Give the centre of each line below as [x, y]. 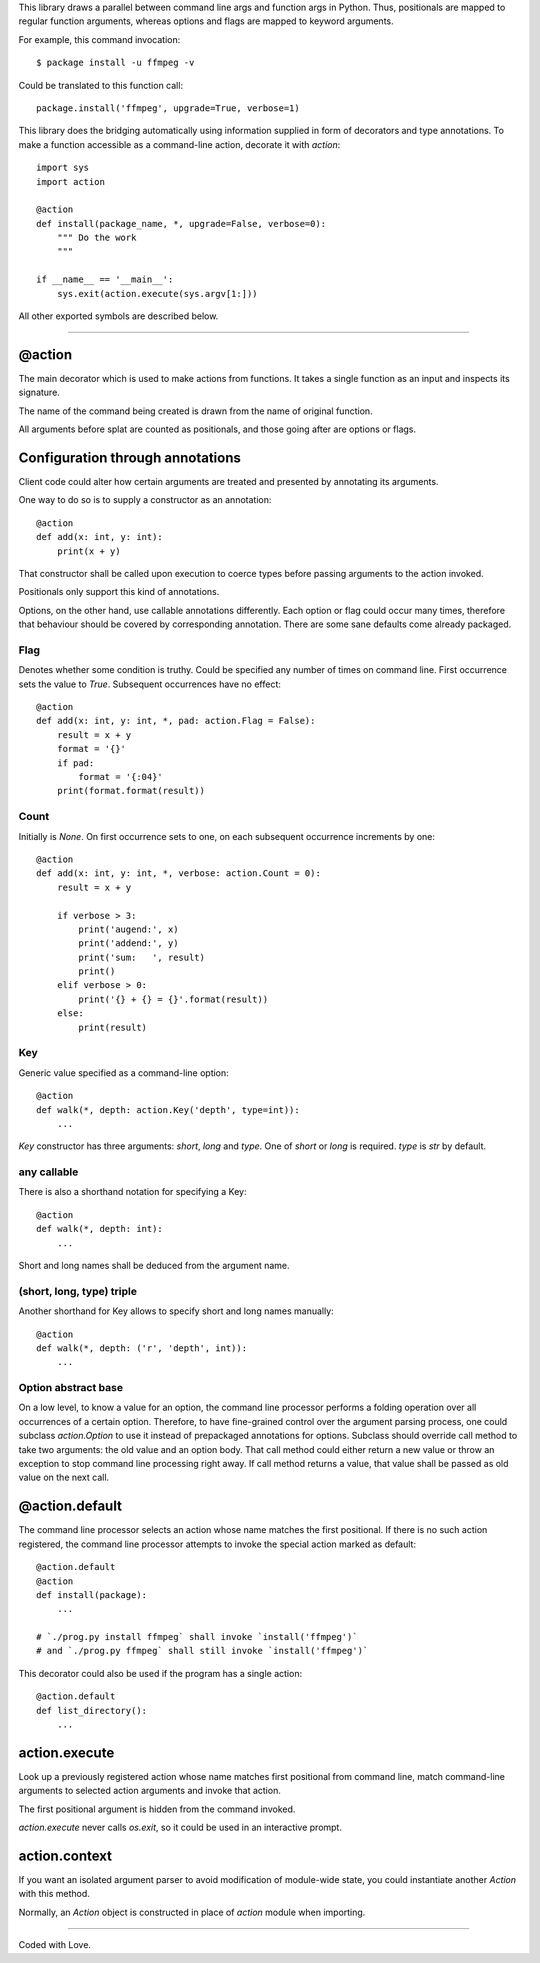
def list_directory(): [92, 1710]
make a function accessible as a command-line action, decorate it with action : [179, 144]
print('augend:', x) [128, 929]
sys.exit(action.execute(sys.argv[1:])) [157, 293]
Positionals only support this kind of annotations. [119, 592]
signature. [39, 392]
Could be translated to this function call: [101, 85]
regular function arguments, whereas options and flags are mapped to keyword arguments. [206, 21]
